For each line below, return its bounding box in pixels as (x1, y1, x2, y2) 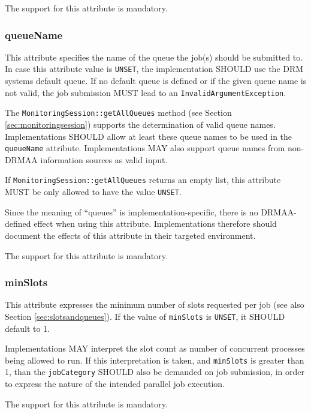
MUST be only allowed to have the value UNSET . (5, 185, 182, 198)
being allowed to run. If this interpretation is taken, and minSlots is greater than (5, 353, 304, 366)
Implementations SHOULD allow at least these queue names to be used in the (5, 130, 292, 142)
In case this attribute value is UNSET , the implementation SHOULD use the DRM (5, 62, 304, 75)
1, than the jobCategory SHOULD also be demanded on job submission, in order (5, 365, 304, 378)
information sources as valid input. (40, 153, 168, 166)
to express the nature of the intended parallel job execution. (5, 377, 225, 390)
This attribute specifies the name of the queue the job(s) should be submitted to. (5, 50, 303, 63)
